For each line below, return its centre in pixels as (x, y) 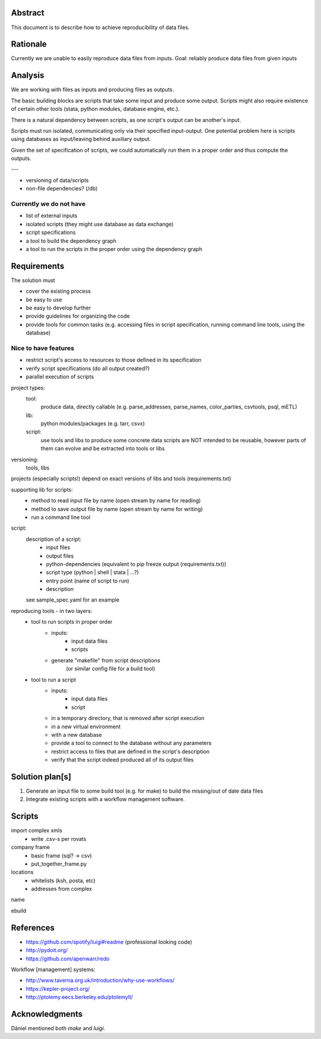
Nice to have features (43, 348)
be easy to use (44, 299)
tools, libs (38, 468)
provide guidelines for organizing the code (78, 316)
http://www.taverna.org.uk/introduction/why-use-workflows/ (100, 980)
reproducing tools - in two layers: (51, 611)
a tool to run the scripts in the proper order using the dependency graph (114, 249)
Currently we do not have (48, 204)
